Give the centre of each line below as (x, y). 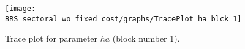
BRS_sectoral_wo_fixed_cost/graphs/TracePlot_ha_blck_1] (123, 19)
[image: (21, 9)
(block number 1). (146, 38)
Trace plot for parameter (51, 38)
